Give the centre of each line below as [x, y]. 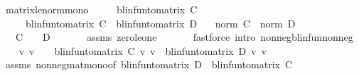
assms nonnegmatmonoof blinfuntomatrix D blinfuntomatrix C [149, 64]
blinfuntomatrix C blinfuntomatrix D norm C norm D [160, 23]
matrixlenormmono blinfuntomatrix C [101, 9]
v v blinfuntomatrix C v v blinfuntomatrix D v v [143, 50]
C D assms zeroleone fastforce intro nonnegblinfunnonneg [184, 37]
